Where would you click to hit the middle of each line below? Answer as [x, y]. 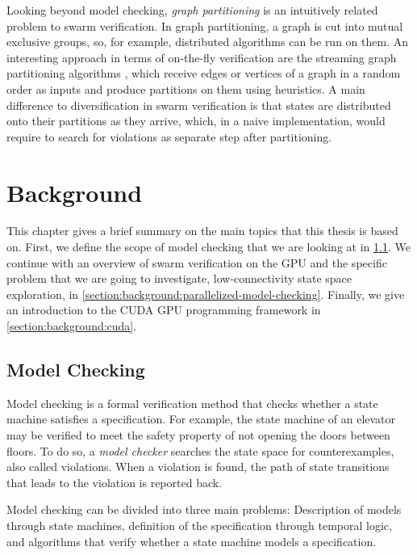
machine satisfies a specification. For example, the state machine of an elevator [201, 419]
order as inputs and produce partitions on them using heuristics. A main [186, 88]
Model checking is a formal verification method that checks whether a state [192, 403]
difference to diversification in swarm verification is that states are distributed [199, 105]
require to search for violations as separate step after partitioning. [169, 136]
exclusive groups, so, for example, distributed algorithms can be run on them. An [207, 42]
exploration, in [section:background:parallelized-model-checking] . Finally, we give [206, 294]
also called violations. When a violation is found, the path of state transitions [198, 467]
